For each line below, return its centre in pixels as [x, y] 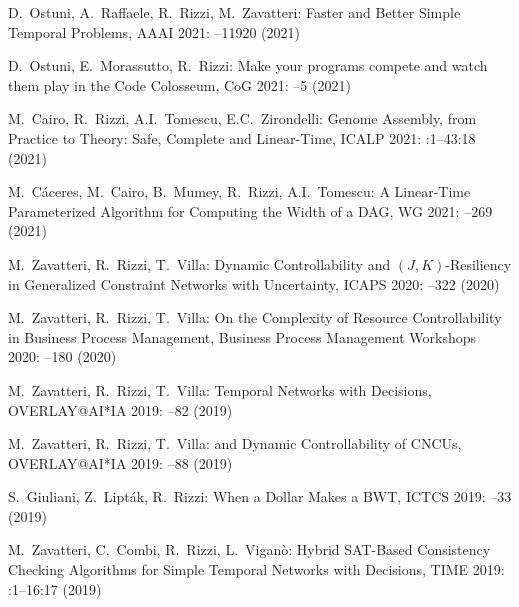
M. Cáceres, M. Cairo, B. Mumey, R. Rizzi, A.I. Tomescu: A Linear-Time [239, 191]
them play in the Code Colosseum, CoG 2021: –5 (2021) [179, 84]
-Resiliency [478, 263]
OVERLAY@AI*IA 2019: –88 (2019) [120, 462]
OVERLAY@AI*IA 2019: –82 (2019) [120, 409]
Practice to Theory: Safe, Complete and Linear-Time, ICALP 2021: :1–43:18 [242, 137]
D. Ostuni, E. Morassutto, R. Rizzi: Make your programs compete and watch [248, 65]
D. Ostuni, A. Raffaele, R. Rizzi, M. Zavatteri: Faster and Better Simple [234, 12]
